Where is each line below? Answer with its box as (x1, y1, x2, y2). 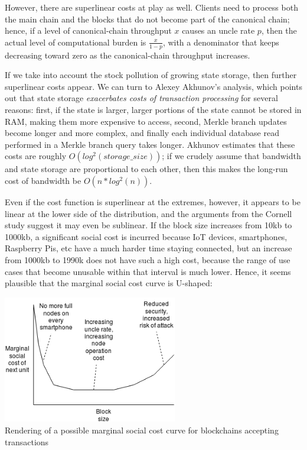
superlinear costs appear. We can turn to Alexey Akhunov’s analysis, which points (5, 80, 302, 92)
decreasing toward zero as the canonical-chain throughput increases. (5, 48, 250, 61)
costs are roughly (5, 150, 67, 162)
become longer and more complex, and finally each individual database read (5, 127, 279, 139)
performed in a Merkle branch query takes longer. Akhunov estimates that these (5, 138, 295, 150)
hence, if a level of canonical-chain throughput (5, 24, 172, 37)
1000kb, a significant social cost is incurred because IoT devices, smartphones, (5, 230, 288, 242)
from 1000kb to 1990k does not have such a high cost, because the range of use (5, 253, 290, 266)
